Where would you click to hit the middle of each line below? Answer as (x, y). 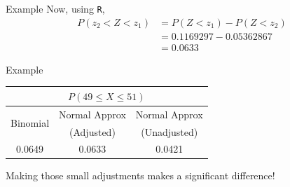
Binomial (30, 123)
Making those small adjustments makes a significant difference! (140, 175)
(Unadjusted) (170, 131)
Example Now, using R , (55, 8)
